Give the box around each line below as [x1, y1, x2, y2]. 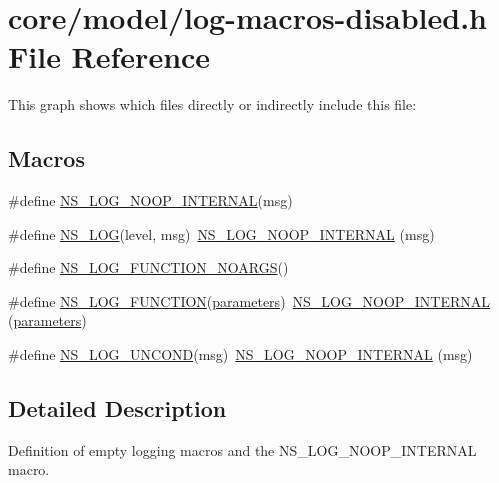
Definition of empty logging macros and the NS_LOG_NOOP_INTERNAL [8, 439, 477, 460]
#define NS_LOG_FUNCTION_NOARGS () [8, 257, 289, 278]
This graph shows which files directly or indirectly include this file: [8, 94, 417, 115]
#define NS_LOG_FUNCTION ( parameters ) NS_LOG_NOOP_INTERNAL [8, 290, 491, 311]
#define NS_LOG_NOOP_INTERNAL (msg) [8, 190, 293, 211]
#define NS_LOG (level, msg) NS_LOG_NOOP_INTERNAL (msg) [8, 223, 435, 244]
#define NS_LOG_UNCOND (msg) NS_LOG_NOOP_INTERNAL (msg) [8, 344, 473, 365]
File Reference [8, 36, 211, 77]
